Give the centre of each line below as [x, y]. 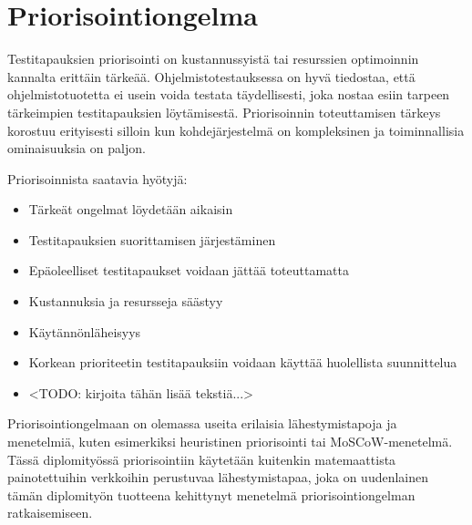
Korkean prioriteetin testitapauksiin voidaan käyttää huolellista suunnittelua [243, 362]
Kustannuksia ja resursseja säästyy [126, 301]
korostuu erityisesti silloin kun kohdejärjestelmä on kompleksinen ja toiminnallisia [236, 130]
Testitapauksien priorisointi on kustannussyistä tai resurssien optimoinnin [213, 59]
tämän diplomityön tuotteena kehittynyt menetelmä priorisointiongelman [211, 494]
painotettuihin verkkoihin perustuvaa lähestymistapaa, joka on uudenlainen [218, 477]
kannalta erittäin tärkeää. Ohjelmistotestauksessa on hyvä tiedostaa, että [211, 76]
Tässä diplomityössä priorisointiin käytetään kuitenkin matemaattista [202, 459]
